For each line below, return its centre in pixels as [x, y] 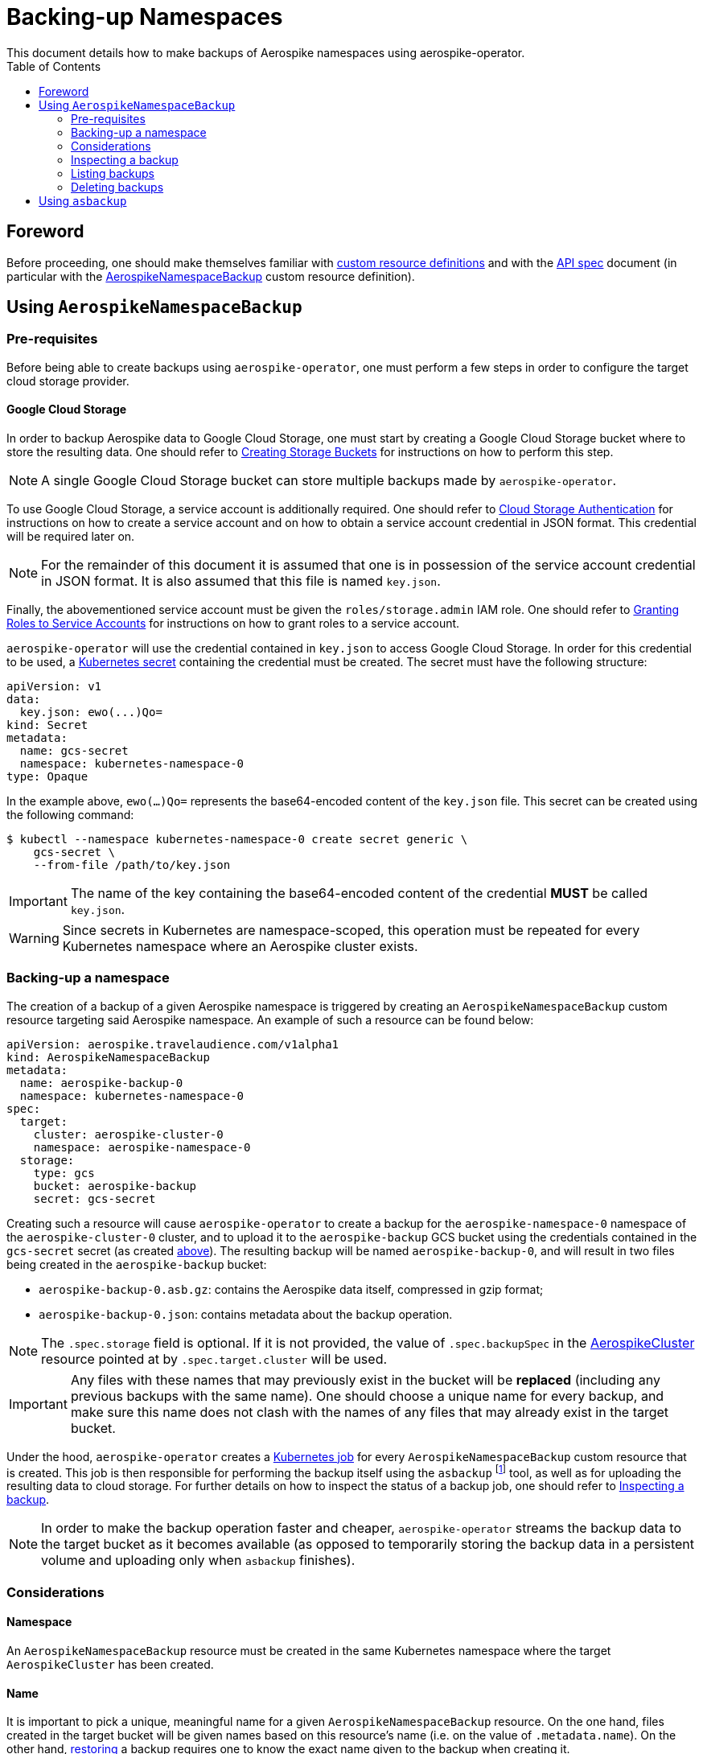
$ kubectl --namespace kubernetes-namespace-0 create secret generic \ [237, 840]
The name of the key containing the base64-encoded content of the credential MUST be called [359, 893]
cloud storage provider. [68, 381]
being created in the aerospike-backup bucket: [137, 1264]
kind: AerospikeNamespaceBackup [108, 1057]
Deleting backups [117, 187]
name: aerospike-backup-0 [101, 1083]
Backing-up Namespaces [145, 17]
